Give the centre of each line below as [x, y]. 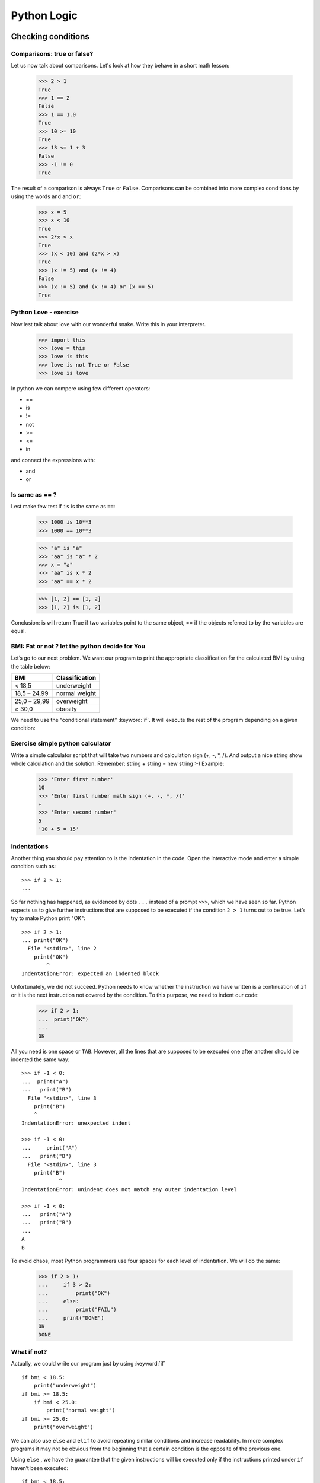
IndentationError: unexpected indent [76, 1123]
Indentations [30, 846]
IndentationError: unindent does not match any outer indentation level [129, 1189]
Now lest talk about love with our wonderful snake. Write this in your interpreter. [108, 324]
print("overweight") [63, 1427]
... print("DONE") [71, 1318]
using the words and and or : [46, 196]
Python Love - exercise [45, 313]
